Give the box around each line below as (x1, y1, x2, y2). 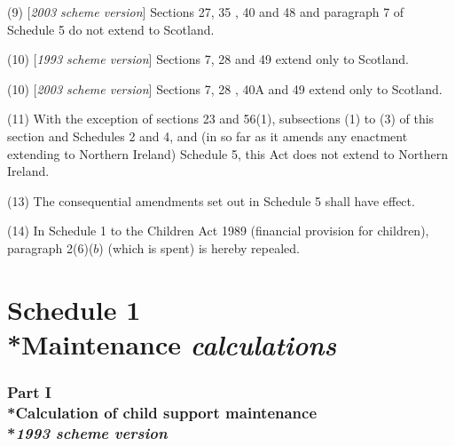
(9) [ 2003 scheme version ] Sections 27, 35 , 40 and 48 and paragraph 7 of (7, 3, 404, 20)
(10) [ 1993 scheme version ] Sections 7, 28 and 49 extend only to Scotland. (7, 50, 409, 68)
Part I (7, 381, 51, 403)
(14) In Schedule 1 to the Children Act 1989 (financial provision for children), (7, 221, 429, 240)
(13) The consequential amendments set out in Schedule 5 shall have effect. (7, 191, 415, 210)
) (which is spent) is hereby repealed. (98, 238, 300, 257)
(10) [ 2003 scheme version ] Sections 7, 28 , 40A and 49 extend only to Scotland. (7, 79, 443, 98)
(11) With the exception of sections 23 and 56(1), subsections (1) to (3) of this (7, 109, 435, 128)
